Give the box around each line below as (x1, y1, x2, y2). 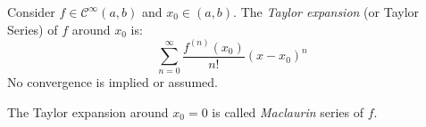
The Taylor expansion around (7, 103, 169, 122)
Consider (7, 3, 55, 20)
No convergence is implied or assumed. (7, 73, 218, 91)
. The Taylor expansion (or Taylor (233, 3, 420, 20)
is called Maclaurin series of (212, 103, 363, 122)
